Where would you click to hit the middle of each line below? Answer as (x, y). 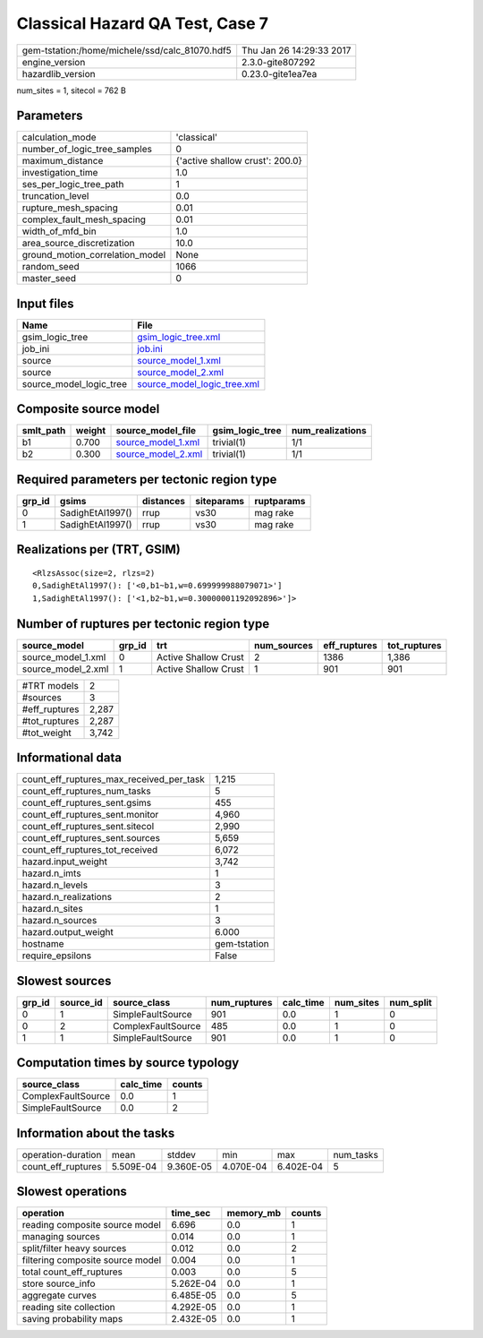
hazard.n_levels (55, 885)
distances (164, 501)
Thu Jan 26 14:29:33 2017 (297, 50)
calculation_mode (59, 137)
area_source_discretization (78, 244)
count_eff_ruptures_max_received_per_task (114, 779)
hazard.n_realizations (67, 897)
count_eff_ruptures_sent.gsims (87, 803)
